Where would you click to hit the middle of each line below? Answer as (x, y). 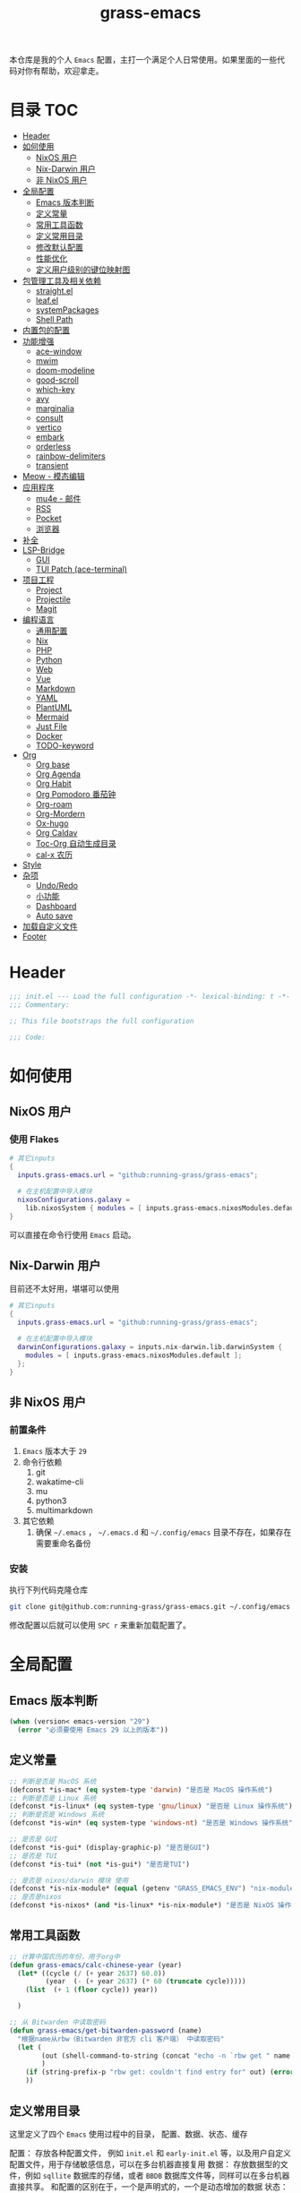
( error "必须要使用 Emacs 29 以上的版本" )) (93, 1730)
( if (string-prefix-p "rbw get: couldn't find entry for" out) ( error (160, 2072)
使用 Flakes (34, 1139)
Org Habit (53, 784)
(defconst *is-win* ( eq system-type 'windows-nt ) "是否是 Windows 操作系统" (151, 1823)
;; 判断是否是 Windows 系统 (57, 1815)
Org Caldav (56, 833)
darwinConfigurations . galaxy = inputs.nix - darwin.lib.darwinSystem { (150, 1346)
